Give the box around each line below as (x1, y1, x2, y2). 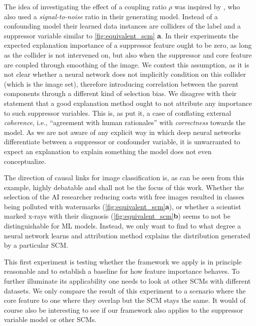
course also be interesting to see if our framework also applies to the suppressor (4, 304, 243, 315)
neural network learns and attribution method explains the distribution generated (4, 230, 251, 240)
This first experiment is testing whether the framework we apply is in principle (4, 256, 242, 266)
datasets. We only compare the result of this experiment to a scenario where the (4, 285, 246, 295)
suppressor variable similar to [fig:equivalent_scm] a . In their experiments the (4, 30, 239, 40)
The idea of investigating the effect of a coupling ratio (4, 1, 166, 11)
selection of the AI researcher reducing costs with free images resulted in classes (4, 192, 245, 202)
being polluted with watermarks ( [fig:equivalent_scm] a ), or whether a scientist (4, 201, 241, 211)
